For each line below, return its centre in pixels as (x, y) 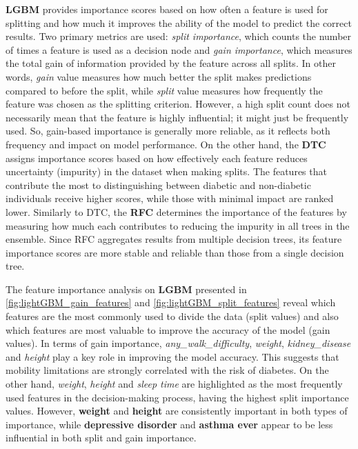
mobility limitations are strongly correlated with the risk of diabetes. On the (167, 370)
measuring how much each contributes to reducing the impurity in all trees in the (178, 225)
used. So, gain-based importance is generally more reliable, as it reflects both (168, 131)
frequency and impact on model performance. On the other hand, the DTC (166, 144)
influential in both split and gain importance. (101, 438)
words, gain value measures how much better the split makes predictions (159, 76)
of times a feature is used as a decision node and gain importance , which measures (179, 49)
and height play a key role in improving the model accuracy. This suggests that (172, 356)
